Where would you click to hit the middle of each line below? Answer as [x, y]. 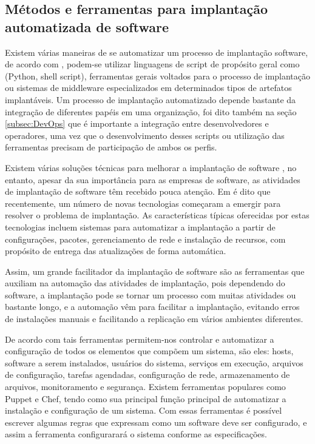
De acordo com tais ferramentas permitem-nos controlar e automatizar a [140, 339]
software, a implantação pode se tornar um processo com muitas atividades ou [151, 294]
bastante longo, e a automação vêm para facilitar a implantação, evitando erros [152, 307]
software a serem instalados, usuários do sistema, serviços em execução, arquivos [154, 362]
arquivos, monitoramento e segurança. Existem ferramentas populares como [145, 387]
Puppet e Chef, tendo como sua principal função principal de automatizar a [146, 398]
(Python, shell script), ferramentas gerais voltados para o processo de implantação [158, 76]
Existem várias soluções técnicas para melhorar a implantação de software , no [151, 167]
